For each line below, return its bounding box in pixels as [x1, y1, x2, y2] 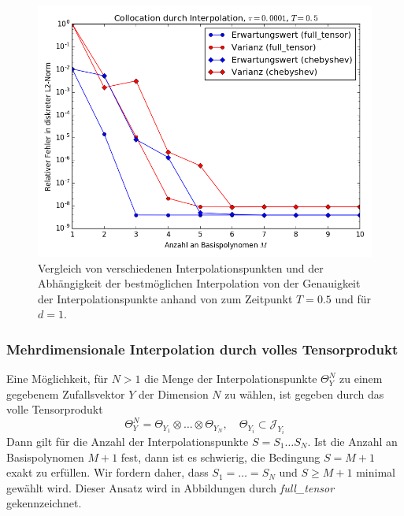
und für [335, 290, 372, 306]
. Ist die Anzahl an [307, 432, 398, 449]
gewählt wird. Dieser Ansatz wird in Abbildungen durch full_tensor [6, 479, 335, 496]
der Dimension [139, 385, 209, 402]
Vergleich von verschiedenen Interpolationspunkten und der [38, 259, 324, 276]
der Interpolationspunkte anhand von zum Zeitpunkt [38, 290, 293, 306]
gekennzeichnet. [6, 495, 82, 511]
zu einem [339, 370, 383, 387]
